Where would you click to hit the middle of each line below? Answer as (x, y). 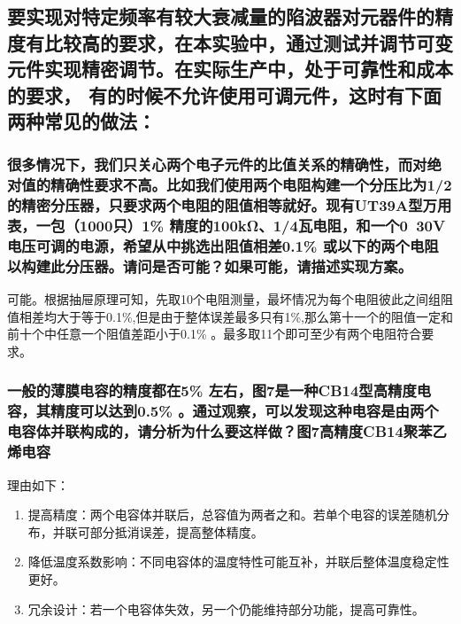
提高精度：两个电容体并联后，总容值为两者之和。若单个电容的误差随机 (232, 515)
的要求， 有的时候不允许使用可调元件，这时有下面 (225, 94)
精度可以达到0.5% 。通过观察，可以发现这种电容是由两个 (245, 411)
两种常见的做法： (81, 120)
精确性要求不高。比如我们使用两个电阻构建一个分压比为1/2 (251, 185)
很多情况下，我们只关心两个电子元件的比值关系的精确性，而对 (217, 164)
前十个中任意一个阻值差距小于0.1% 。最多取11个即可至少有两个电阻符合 (215, 334)
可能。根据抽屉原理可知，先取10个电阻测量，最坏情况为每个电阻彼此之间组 (224, 299)
